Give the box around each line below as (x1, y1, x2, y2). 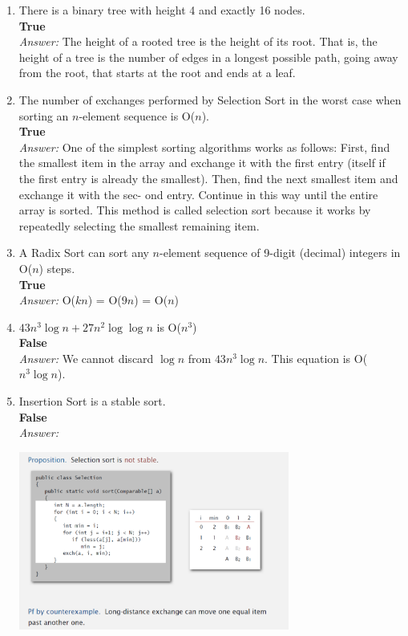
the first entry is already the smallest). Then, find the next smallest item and (18, 169, 398, 186)
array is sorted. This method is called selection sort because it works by (18, 202, 371, 218)
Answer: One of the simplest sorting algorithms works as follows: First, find (18, 138, 390, 155)
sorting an (18, 107, 69, 124)
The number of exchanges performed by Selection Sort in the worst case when (18, 91, 402, 108)
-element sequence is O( (79, 107, 196, 124)
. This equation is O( (265, 349, 368, 366)
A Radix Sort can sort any (18, 244, 149, 261)
